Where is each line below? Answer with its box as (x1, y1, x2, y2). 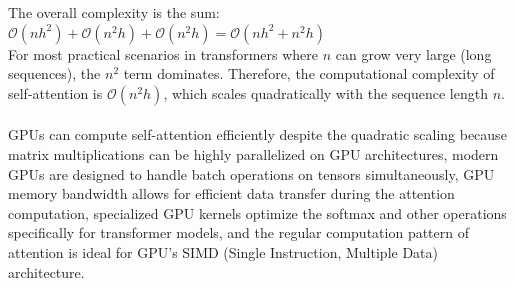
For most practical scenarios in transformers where (8, 43, 319, 64)
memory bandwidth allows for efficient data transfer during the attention (8, 183, 455, 204)
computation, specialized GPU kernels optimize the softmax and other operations (8, 202, 507, 223)
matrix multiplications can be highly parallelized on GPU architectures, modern (8, 143, 499, 164)
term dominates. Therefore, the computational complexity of (123, 63, 495, 84)
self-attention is (8, 82, 103, 103)
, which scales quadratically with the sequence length (163, 82, 488, 103)
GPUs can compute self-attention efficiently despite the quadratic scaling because (8, 124, 507, 145)
